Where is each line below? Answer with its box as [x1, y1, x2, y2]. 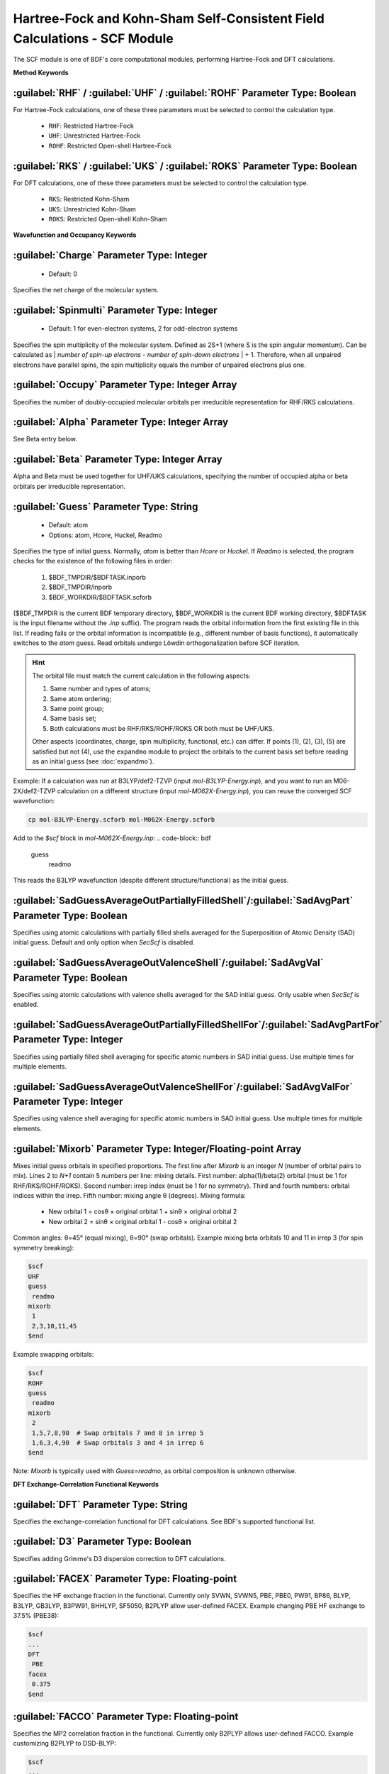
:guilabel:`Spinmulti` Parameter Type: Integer [13, 304, 218, 316]
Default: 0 [48, 270, 78, 278]
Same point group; [50, 705, 104, 713]
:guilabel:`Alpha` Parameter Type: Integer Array [13, 416, 229, 429]
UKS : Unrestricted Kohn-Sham [48, 204, 136, 213]
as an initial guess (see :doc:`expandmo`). [32, 756, 154, 766]
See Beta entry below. [13, 435, 78, 443]
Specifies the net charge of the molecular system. [13, 286, 159, 294]
